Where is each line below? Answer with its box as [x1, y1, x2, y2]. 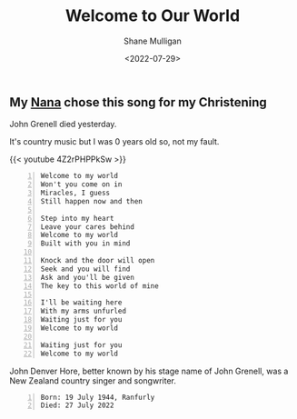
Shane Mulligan [124, 35, 182, 46]
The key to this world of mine [40, 281, 159, 291]
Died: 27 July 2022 [40, 401, 114, 410]
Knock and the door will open [40, 256, 155, 265]
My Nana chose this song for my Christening [9, 95, 268, 110]
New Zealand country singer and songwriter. [9, 374, 177, 386]
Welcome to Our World [64, 5, 241, 26]
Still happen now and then [40, 196, 143, 205]
